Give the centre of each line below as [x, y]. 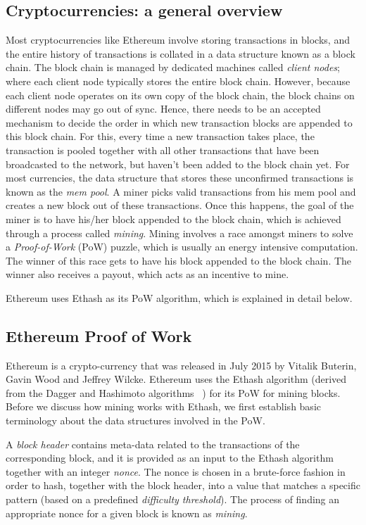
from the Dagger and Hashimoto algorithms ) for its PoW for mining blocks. [173, 392]
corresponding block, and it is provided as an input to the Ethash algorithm [170, 458]
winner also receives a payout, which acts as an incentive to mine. [147, 274]
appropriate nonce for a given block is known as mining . [127, 513]
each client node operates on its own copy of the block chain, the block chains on [180, 95]
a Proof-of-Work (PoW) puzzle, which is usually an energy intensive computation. [182, 247]
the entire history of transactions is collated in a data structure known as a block [181, 53]
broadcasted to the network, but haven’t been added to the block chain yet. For [178, 164]
